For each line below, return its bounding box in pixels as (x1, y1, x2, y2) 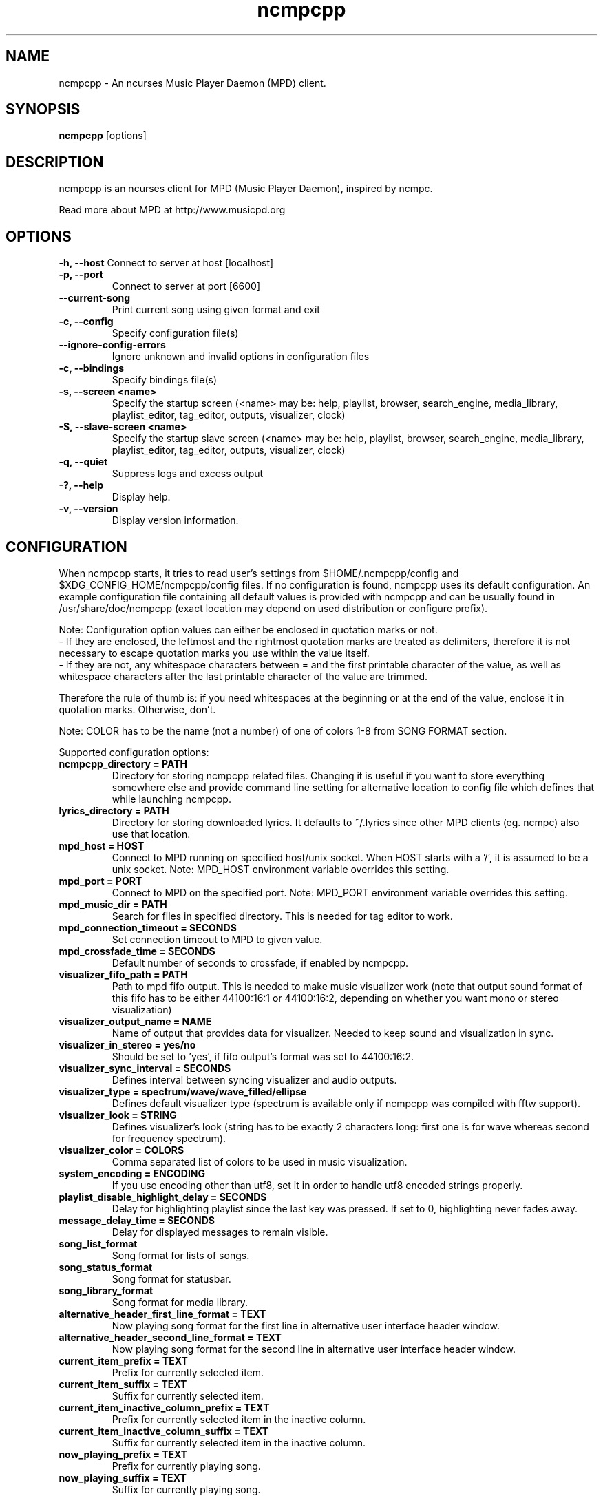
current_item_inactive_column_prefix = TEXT (59, 1401, 270, 1413)
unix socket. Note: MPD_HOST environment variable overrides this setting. (112, 863, 449, 875)
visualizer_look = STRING (59, 1108, 177, 1121)
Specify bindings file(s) (112, 374, 217, 386)
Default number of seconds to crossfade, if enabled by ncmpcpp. (112, 956, 409, 969)
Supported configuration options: (59, 746, 209, 758)
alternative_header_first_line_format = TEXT (59, 1307, 266, 1320)
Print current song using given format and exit (112, 304, 320, 316)
